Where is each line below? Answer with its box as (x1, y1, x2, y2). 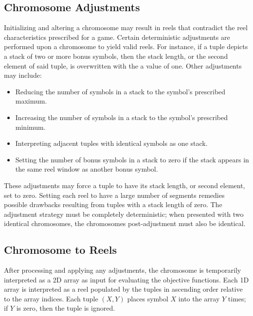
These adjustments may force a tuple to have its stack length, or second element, (4, 180, 245, 190)
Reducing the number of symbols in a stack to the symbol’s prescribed (15, 86, 226, 96)
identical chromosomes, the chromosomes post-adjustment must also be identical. (4, 218, 246, 228)
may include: (4, 70, 42, 80)
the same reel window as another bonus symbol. (15, 164, 158, 174)
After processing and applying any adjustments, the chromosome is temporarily (4, 265, 241, 275)
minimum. (15, 122, 46, 132)
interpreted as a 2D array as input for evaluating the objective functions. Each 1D (4, 274, 249, 284)
